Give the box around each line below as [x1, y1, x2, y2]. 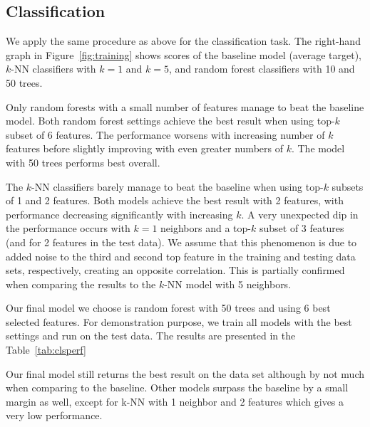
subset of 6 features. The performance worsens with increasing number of [6, 127, 325, 142]
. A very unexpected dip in [241, 206, 359, 221]
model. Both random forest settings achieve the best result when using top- [6, 113, 335, 128]
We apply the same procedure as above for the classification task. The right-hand [6, 33, 361, 48]
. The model [291, 141, 345, 156]
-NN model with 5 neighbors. [164, 276, 292, 291]
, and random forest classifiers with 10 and [169, 61, 355, 76]
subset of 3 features [259, 221, 344, 236]
